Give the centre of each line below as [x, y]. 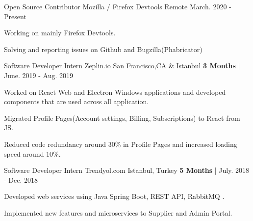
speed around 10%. [32, 153]
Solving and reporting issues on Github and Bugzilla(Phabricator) [103, 49]
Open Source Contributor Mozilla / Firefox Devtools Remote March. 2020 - [118, 6]
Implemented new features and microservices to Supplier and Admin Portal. [118, 212]
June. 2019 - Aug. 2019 [38, 75]
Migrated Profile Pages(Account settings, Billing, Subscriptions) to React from [122, 118]
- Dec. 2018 [21, 180]
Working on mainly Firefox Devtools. [60, 33]
